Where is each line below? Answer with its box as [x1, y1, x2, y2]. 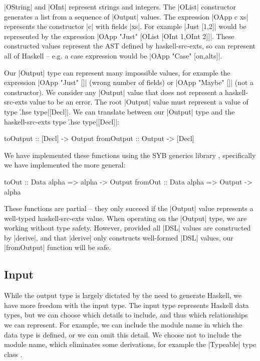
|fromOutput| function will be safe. [4, 242, 111, 252]
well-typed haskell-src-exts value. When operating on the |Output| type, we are [4, 212, 247, 223]
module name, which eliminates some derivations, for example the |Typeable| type [4, 339, 256, 349]
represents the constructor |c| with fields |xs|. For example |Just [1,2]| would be [4, 21, 246, 31]
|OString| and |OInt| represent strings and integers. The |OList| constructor [4, 1, 236, 11]
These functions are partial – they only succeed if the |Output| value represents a [4, 203, 253, 213]
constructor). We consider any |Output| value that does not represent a [4, 86, 223, 97]
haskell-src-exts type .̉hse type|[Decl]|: [4, 116, 119, 126]
